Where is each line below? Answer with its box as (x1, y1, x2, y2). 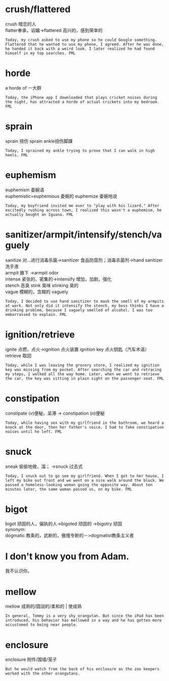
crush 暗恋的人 (5, 21, 36, 27)
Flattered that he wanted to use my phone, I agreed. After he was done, (5, 42, 164, 47)
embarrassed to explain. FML (5, 312, 67, 317)
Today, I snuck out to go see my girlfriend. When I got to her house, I (5, 473, 164, 478)
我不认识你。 (5, 568, 32, 574)
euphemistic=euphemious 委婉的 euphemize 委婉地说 (5, 193, 117, 199)
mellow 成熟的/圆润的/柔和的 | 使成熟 (5, 604, 82, 610)
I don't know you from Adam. (5, 550, 130, 562)
